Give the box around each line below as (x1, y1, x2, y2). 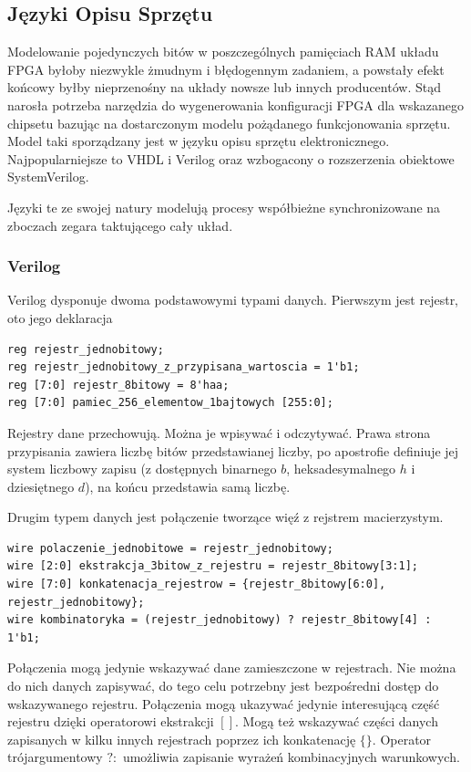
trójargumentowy (7, 747, 103, 767)
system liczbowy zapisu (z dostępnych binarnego (7, 459, 277, 478)
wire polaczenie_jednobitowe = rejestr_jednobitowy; (7, 541, 333, 555)
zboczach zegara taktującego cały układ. (7, 215, 233, 235)
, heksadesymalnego (286, 459, 396, 478)
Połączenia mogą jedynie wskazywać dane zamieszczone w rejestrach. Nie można (7, 658, 456, 677)
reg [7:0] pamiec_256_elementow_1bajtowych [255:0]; (7, 396, 333, 410)
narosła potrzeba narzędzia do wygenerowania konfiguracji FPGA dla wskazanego (7, 95, 465, 114)
